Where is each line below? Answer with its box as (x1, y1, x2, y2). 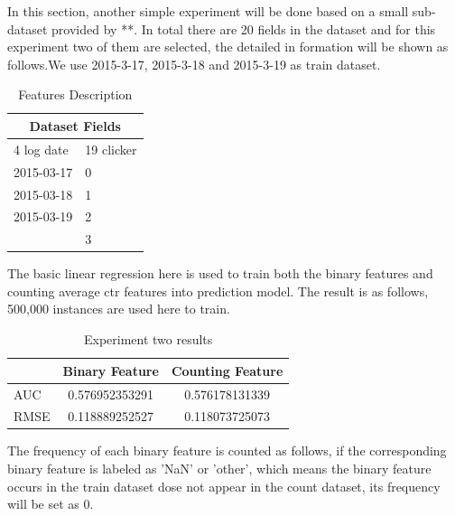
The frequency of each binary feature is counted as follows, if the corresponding (7, 441, 447, 460)
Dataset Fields (29, 116, 121, 135)
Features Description (18, 85, 133, 104)
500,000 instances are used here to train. (7, 299, 230, 318)
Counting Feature (171, 361, 283, 380)
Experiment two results (83, 330, 213, 349)
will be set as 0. (7, 494, 94, 513)
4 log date (14, 139, 69, 158)
